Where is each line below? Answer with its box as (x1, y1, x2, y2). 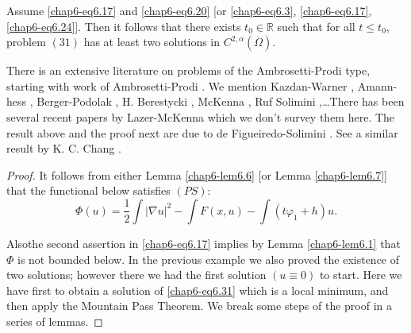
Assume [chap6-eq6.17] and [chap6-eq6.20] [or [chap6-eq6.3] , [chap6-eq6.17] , (6, 2, 372, 18)
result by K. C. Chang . (6, 140, 121, 157)
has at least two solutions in (83, 33, 221, 50)
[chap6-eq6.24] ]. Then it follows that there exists (6, 17, 241, 34)
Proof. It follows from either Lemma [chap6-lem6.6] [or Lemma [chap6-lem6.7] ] (6, 166, 387, 183)
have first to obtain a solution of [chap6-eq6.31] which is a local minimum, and (6, 281, 389, 298)
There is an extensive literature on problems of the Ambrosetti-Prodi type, (6, 62, 371, 79)
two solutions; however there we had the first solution (6, 266, 267, 283)
